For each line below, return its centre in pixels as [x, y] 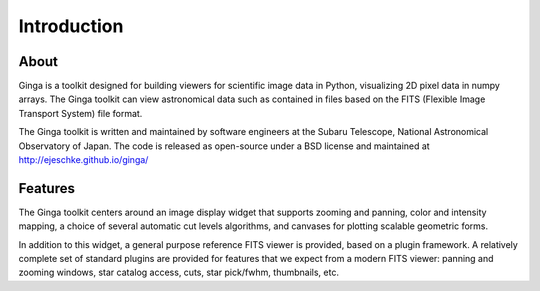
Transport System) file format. [80, 113]
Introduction [71, 26]
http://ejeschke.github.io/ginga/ [83, 160]
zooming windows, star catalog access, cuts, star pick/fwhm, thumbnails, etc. [179, 272]
